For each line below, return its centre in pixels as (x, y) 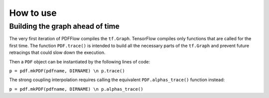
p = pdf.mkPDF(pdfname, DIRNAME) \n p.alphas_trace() (76, 89)
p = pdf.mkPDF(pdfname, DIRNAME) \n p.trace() (67, 71)
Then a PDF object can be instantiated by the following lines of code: (80, 61)
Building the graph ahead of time (64, 26)
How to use (33, 13)
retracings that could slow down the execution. (57, 52)
